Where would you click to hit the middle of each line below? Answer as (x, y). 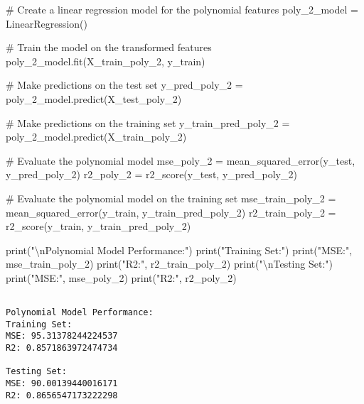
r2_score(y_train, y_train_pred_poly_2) (98, 226)
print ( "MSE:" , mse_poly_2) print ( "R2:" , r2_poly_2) (121, 277)
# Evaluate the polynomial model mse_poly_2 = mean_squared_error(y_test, (181, 160)
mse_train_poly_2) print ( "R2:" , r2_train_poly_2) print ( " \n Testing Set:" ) (169, 264)
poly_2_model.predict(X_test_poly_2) (94, 98)
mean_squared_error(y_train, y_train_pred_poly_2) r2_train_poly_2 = (171, 212)
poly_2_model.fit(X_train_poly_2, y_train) (106, 61)
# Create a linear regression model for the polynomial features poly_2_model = (182, 9)
